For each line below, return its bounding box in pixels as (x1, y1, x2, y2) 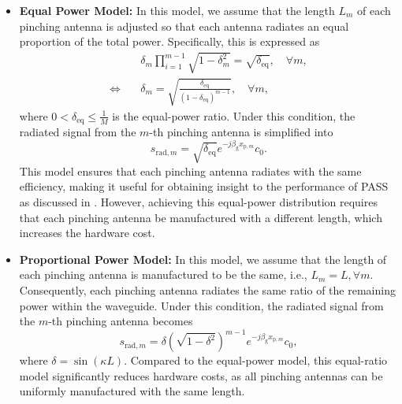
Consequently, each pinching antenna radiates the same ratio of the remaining (19, 281, 396, 298)
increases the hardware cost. (19, 224, 155, 241)
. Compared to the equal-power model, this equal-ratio (124, 352, 388, 369)
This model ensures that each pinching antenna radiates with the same (19, 162, 362, 179)
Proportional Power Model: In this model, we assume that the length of (19, 250, 387, 267)
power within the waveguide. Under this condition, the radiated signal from (19, 297, 384, 313)
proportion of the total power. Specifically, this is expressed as (19, 33, 320, 50)
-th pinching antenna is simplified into (149, 124, 333, 140)
